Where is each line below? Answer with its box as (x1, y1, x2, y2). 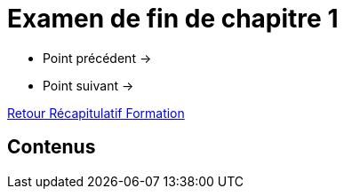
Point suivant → (43, 77, 134, 93)
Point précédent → (43, 50, 152, 66)
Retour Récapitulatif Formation (7, 105, 185, 121)
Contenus (7, 136, 96, 159)
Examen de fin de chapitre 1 (7, 4, 339, 34)
